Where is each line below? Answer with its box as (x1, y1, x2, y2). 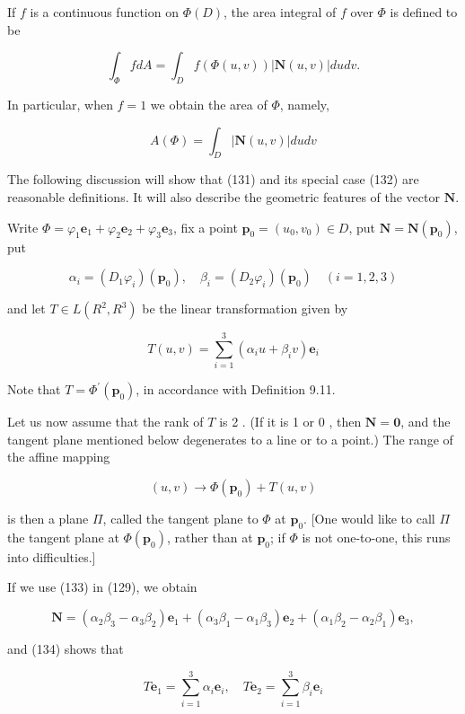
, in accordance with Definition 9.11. (136, 380, 336, 399)
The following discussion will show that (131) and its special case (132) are (7, 170, 419, 189)
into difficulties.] (7, 547, 96, 566)
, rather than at (166, 527, 253, 546)
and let (7, 299, 46, 318)
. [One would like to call (303, 509, 435, 528)
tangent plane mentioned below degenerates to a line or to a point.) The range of (7, 429, 453, 448)
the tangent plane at (7, 527, 119, 546)
